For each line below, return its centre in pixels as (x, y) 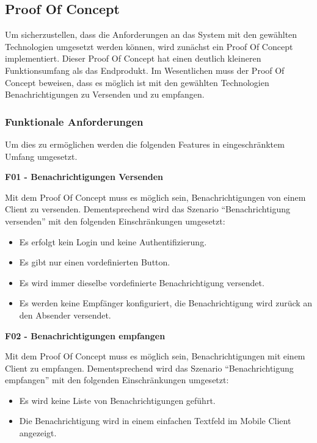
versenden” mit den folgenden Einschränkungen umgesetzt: (115, 221)
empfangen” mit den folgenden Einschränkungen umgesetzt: (117, 380)
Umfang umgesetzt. (41, 156)
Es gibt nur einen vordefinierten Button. (95, 262)
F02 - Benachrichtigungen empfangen (85, 335)
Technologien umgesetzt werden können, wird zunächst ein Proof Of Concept (149, 46)
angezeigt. (38, 433)
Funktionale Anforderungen (74, 121)
